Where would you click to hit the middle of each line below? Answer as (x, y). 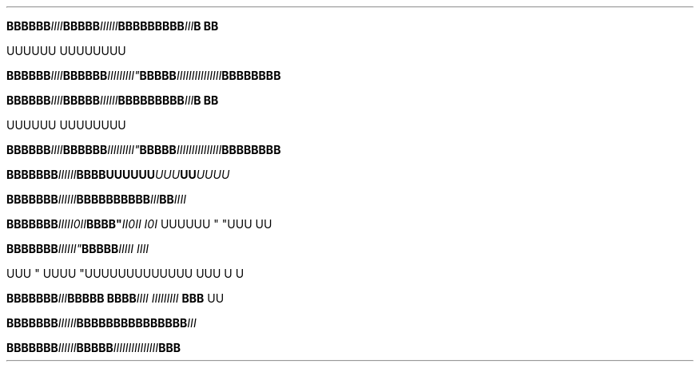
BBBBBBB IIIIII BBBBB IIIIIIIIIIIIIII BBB (93, 348)
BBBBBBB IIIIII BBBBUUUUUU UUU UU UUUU (118, 174)
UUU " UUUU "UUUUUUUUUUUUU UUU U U (125, 273)
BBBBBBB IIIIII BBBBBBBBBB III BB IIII (96, 199)
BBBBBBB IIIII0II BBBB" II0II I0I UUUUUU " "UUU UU (139, 224)
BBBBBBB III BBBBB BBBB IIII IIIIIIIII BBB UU (115, 298)
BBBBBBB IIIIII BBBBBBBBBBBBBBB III (101, 323)
